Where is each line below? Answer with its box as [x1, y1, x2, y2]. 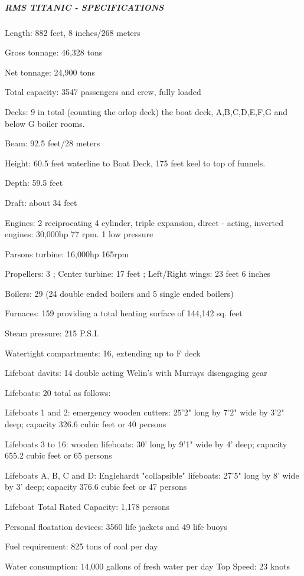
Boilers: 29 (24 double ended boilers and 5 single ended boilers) [5, 287, 234, 299]
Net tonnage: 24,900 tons [5, 66, 95, 78]
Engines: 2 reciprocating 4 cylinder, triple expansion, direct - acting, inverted [5, 216, 283, 228]
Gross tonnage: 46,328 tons [5, 46, 103, 58]
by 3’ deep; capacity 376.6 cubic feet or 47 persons [5, 480, 187, 493]
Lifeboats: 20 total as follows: [5, 386, 111, 398]
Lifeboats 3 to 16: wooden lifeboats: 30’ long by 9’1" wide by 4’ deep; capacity [5, 437, 287, 450]
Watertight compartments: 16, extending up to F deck [5, 346, 201, 359]
